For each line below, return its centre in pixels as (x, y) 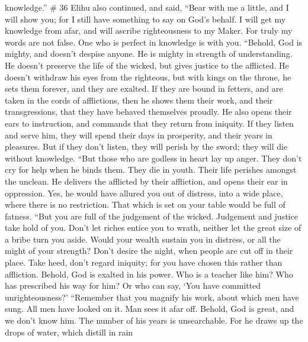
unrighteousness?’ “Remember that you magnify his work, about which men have (152, 297)
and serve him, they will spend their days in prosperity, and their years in (139, 135)
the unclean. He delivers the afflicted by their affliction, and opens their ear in (146, 181)
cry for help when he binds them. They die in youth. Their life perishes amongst (151, 170)
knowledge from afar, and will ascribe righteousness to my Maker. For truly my (149, 30)
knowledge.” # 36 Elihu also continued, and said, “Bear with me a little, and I (147, 7)
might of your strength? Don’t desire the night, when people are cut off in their (149, 251)
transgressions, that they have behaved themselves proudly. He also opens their (148, 112)
